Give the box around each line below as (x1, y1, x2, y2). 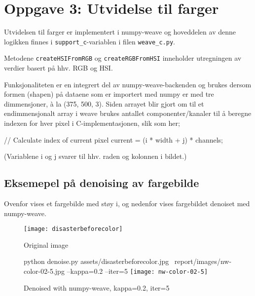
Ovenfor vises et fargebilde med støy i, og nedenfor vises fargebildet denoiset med (4, 198, 250, 208)
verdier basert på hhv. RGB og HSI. (4, 63, 113, 73)
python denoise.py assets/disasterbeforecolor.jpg (24, 256, 169, 266)
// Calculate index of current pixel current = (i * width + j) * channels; (4, 134, 223, 145)
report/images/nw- (174, 256, 232, 266)
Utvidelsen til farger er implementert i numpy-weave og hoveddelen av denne (4, 27, 236, 37)
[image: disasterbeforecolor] (24, 225, 123, 233)
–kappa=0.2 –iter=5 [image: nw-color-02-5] (67, 266, 208, 276)
